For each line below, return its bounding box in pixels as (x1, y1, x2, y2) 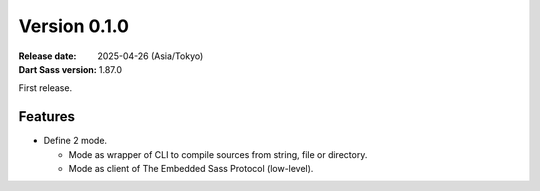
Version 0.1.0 (18, 15, 130, 37)
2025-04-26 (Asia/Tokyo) (97, 50, 204, 62)
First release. (18, 82, 73, 94)
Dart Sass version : (18, 63, 97, 75)
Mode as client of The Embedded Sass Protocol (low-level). (68, 163, 314, 175)
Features (18, 108, 75, 125)
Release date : (18, 50, 77, 62)
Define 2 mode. (43, 135, 108, 147)
